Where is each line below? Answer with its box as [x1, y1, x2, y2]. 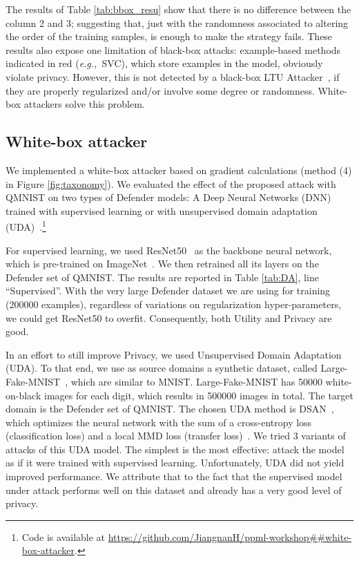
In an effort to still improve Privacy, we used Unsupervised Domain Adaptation [6, 347, 342, 361]
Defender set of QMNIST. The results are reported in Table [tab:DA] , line [6, 269, 319, 284]
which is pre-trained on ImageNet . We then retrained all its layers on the [6, 256, 319, 271]
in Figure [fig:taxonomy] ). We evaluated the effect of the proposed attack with [6, 176, 336, 191]
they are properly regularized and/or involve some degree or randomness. [6, 83, 315, 97]
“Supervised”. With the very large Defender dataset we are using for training [6, 283, 331, 298]
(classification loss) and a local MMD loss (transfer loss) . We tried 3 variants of [6, 428, 346, 443]
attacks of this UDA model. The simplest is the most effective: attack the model [6, 441, 345, 456]
